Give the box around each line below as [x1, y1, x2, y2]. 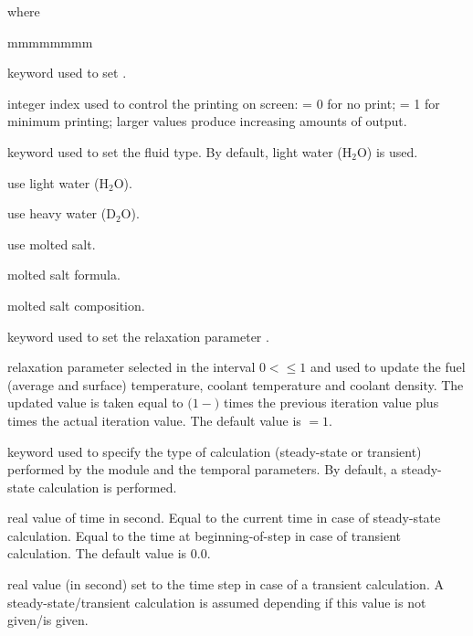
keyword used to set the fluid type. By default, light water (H [7, 142, 352, 161]
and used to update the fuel [310, 357, 466, 376]
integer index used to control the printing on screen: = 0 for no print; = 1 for [7, 93, 440, 112]
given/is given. [7, 610, 89, 630]
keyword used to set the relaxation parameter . [7, 326, 269, 345]
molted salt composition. [7, 295, 145, 314]
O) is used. [356, 142, 418, 161]
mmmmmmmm [7, 32, 93, 51]
